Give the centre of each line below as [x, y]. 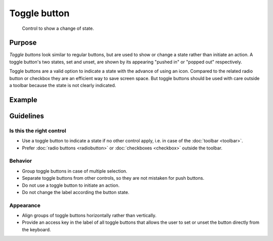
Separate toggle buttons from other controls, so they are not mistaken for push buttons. [113, 178]
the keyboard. [36, 229]
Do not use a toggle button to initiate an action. [71, 185]
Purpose [23, 43]
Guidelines [27, 116]
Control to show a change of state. [58, 28]
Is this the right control [38, 131]
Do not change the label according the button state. [76, 192]
